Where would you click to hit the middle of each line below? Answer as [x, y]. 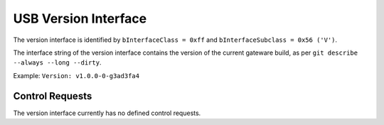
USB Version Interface [80, 18]
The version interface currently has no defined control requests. [107, 113]
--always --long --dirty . [57, 62]
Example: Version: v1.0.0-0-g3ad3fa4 [76, 75]
